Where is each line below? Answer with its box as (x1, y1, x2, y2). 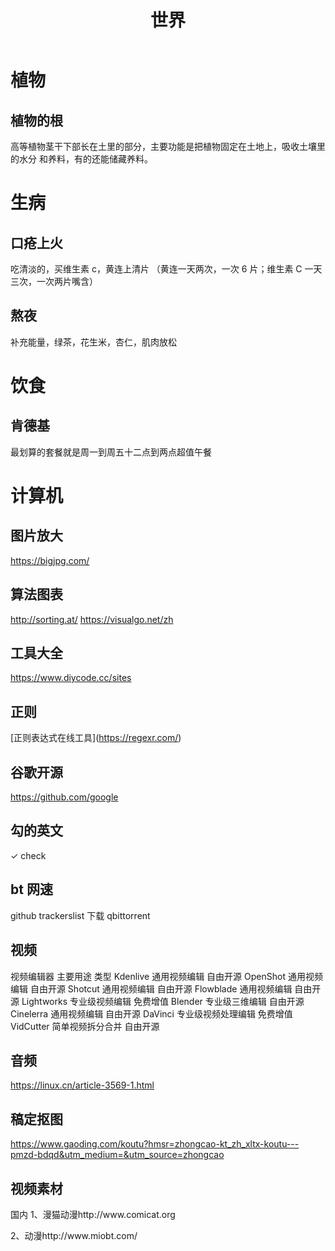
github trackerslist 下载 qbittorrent (10, 909, 151, 921)
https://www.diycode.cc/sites (10, 672, 132, 684)
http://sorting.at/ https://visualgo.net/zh (10, 613, 174, 625)
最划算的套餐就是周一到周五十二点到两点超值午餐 (10, 446, 212, 458)
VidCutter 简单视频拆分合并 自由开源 (10, 1020, 160, 1032)
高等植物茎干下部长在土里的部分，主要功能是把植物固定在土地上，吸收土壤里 (10, 141, 326, 152)
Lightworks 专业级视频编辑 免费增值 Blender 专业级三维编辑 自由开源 (21, 995, 305, 1007)
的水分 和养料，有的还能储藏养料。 (10, 153, 153, 165)
